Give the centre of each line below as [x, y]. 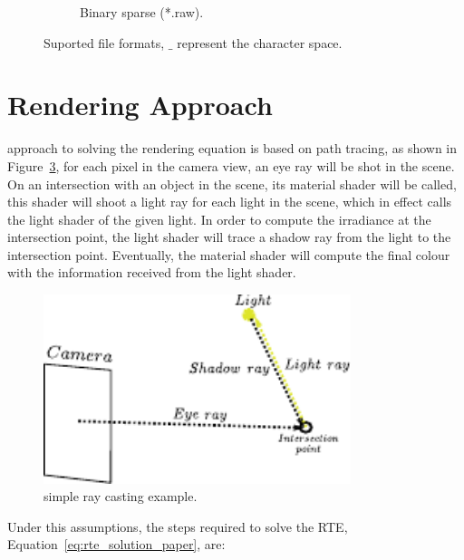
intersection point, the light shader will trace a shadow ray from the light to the [229, 237]
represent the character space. [260, 42]
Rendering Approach [140, 105]
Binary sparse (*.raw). [142, 12]
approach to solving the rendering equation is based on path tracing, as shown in [232, 148]
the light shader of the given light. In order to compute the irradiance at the [219, 219]
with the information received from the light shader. [152, 272]
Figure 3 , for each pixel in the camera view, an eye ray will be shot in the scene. [231, 165]
